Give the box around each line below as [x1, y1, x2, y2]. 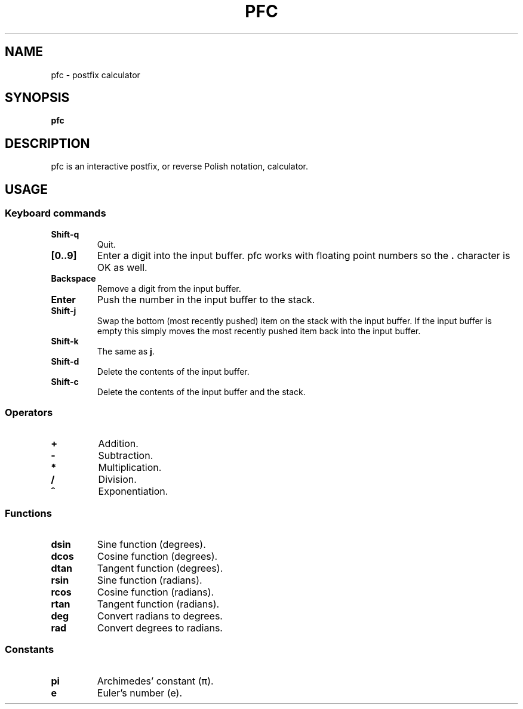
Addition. [98, 437, 139, 450]
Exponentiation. [98, 485, 168, 498]
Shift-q [51, 229, 79, 239]
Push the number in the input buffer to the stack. [97, 293, 315, 306]
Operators [5, 406, 53, 418]
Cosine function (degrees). [97, 550, 218, 562]
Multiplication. [98, 461, 162, 474]
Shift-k [51, 335, 79, 346]
